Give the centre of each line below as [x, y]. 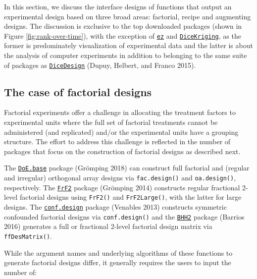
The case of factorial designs [78, 91]
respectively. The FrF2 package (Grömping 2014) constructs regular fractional [122, 187]
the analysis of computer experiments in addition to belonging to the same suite [126, 55]
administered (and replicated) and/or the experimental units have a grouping [121, 132]
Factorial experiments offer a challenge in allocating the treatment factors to [120, 112]
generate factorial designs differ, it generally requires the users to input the [118, 262]
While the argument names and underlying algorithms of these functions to [118, 252]
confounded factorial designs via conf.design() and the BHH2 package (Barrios [124, 216]
